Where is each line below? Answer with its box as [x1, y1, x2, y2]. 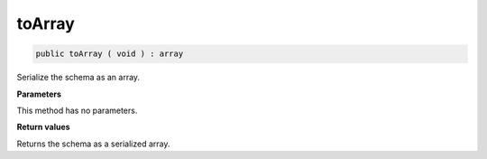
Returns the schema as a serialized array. [16, 138, 170, 149]
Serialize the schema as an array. [16, 72, 140, 83]
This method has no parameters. [16, 105, 138, 116]
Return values [16, 122, 71, 133]
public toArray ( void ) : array [35, 49, 184, 59]
